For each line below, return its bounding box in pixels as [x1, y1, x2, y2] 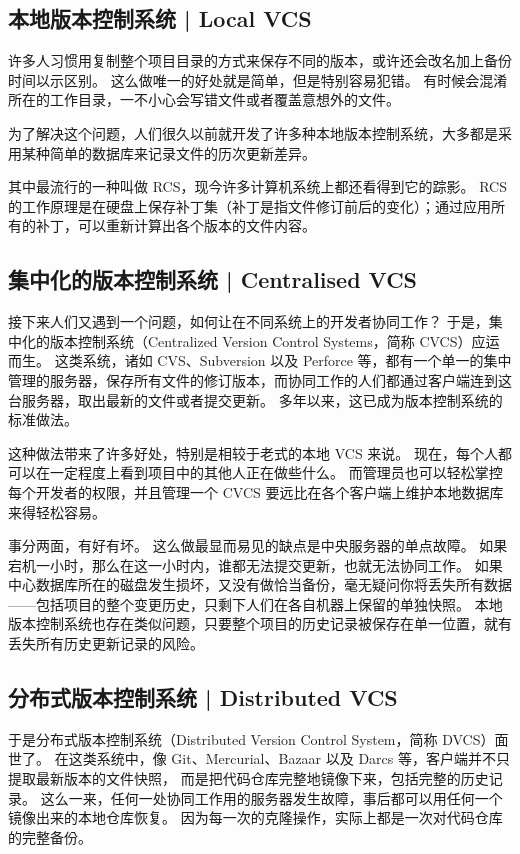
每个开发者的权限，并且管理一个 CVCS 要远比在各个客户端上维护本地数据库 [8, 481, 504, 502]
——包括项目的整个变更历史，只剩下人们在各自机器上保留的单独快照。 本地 [8, 593, 503, 614]
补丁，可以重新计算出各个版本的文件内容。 [35, 215, 316, 236]
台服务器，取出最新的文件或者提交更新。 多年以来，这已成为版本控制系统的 [8, 389, 503, 410]
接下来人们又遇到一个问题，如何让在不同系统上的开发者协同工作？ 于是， [8, 311, 489, 332]
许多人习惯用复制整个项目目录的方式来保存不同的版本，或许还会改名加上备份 [8, 50, 512, 71]
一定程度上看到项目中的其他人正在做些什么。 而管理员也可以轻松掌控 [49, 462, 503, 483]
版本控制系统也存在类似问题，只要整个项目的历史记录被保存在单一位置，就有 [8, 613, 512, 634]
